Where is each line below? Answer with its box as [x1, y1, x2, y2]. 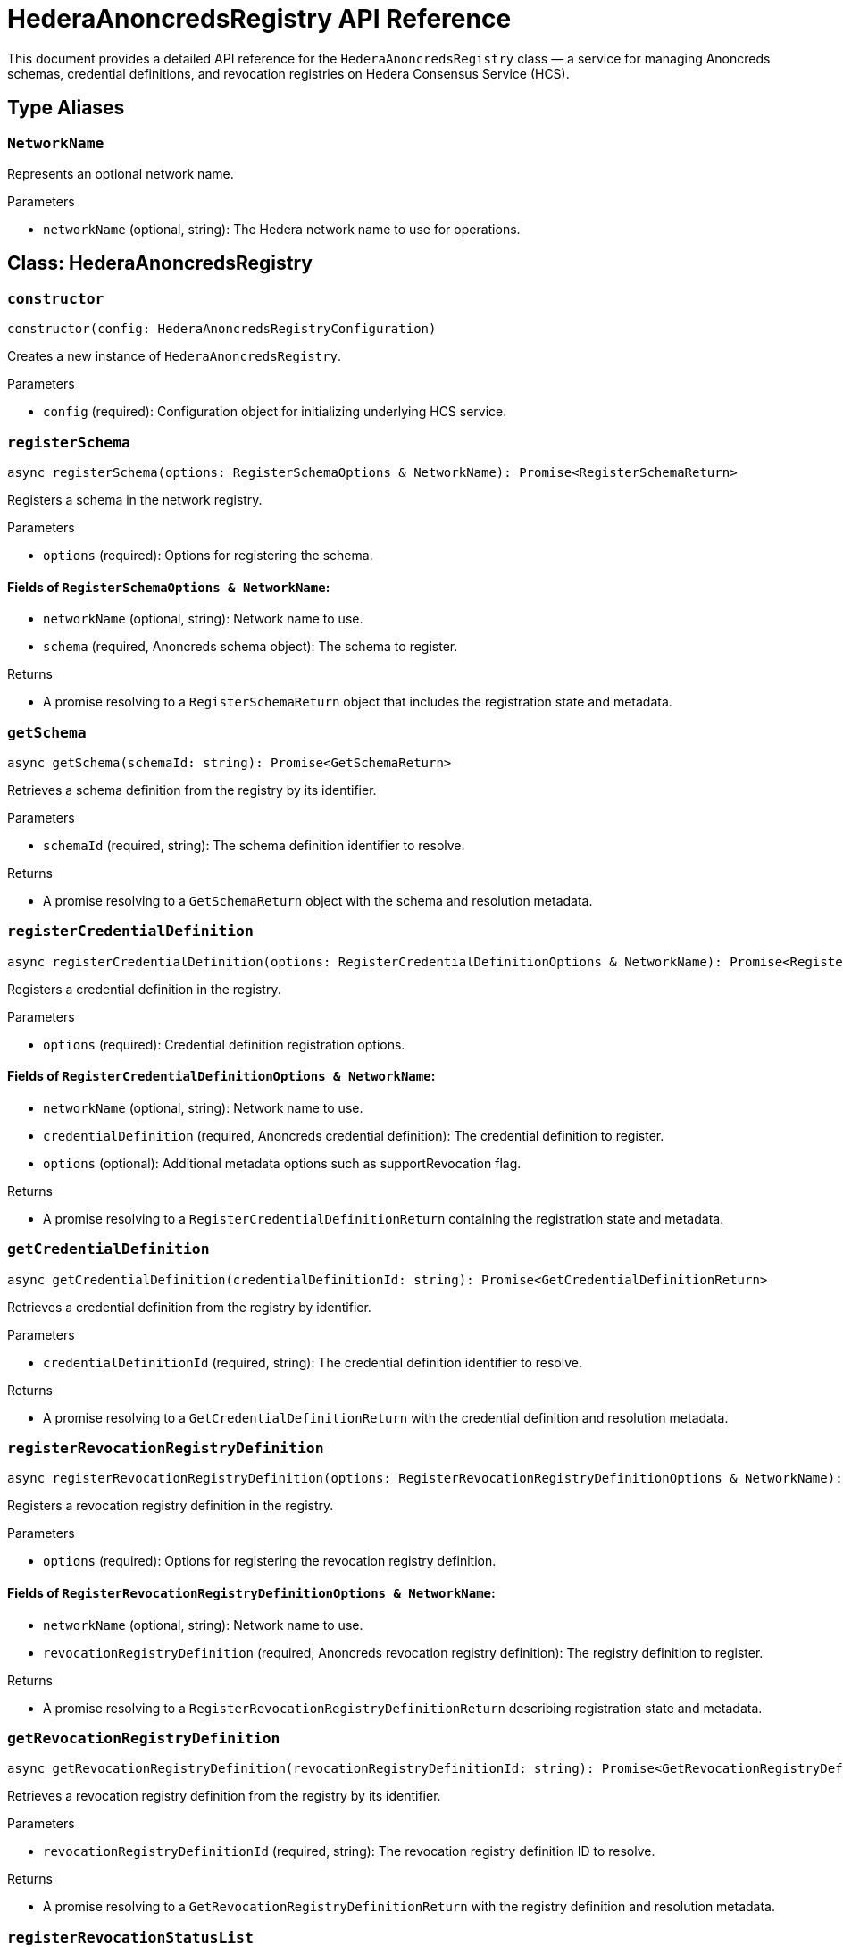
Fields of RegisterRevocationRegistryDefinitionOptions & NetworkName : [7, 1584, 496, 1600]
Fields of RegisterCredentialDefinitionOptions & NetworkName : [7, 1068, 436, 1084]
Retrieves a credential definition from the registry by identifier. [7, 1299, 371, 1315]
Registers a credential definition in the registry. [7, 981, 281, 997]
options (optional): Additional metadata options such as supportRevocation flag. [43, 1155, 522, 1171]
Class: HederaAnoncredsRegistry [7, 252, 313, 275]
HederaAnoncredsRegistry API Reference [7, 4, 512, 34]
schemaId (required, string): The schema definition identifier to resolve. [43, 837, 465, 853]
